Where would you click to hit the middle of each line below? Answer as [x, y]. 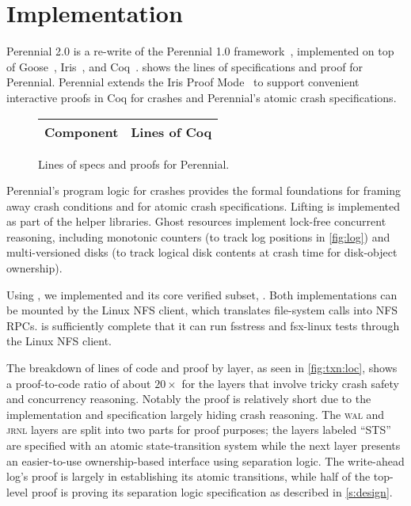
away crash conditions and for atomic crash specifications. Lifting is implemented [203, 205]
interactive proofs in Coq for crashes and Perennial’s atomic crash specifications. [202, 97]
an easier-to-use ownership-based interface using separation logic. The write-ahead [205, 460]
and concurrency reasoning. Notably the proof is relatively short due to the [189, 399]
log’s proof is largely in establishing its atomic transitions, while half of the [188, 476]
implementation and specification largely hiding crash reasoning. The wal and [196, 414]
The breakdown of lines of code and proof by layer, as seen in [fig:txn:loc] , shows [202, 368]
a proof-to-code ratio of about [79, 383]
